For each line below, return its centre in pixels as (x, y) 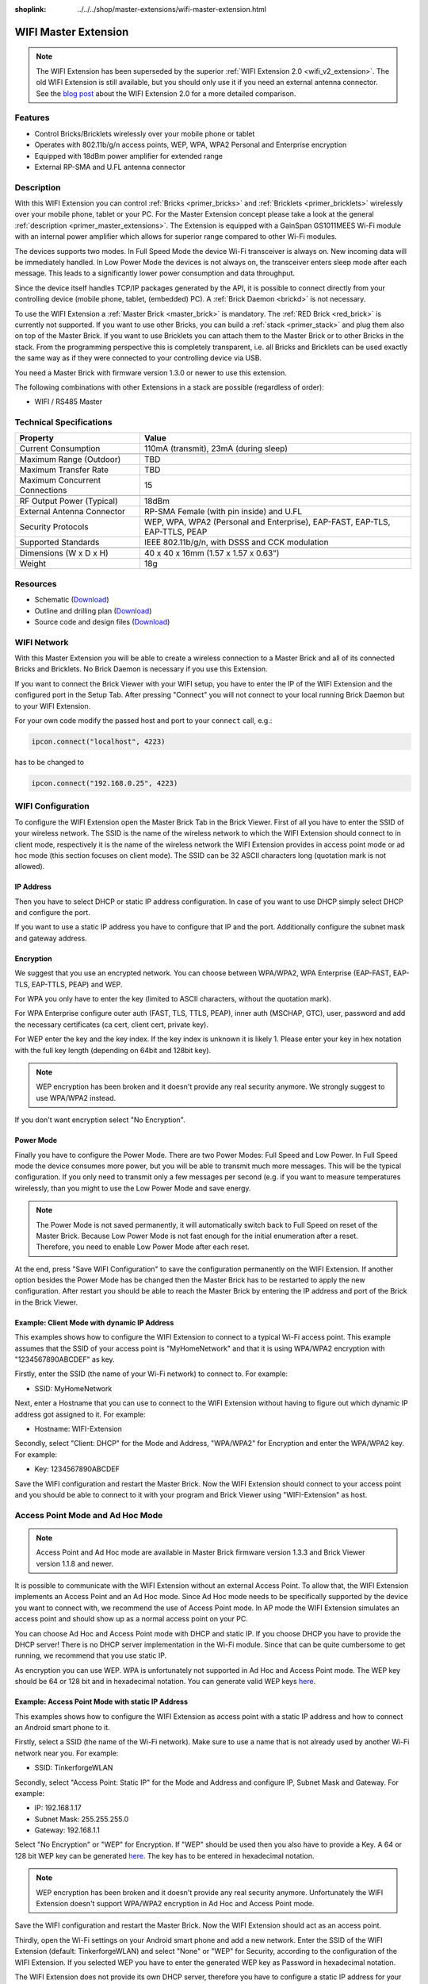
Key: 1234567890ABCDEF (77, 1469)
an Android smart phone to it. (62, 1727)
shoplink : (31, 9)
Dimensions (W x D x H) (64, 553)
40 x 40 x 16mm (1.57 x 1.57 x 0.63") (212, 553)
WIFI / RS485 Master (69, 402)
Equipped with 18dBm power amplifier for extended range (129, 156)
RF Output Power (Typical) (69, 502)
